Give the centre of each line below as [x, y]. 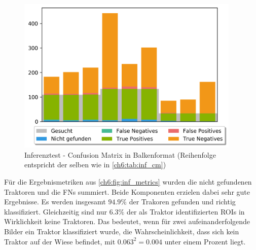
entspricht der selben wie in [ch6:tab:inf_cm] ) [95, 165]
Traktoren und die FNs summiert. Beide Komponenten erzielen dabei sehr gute [127, 191]
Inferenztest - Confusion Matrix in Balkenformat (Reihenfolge [120, 154]
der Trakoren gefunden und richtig [182, 202]
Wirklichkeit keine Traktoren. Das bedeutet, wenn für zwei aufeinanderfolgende [127, 221]
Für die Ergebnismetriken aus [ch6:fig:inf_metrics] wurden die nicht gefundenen [128, 181]
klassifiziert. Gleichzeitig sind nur [56, 211]
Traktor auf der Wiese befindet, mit [60, 241]
